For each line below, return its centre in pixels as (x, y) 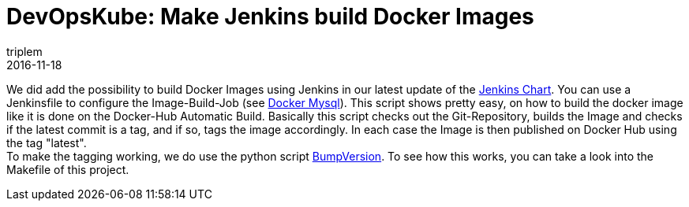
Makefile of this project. (68, 169)
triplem (24, 51)
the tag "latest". (47, 142)
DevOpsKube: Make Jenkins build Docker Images (270, 17)
